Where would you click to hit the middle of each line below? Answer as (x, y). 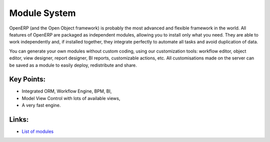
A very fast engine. (41, 105)
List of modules (38, 131)
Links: (19, 119)
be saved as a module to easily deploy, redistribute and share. (73, 65)
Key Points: (27, 79)
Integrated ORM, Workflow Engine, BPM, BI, (67, 91)
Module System (42, 13)
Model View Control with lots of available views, (71, 98)
